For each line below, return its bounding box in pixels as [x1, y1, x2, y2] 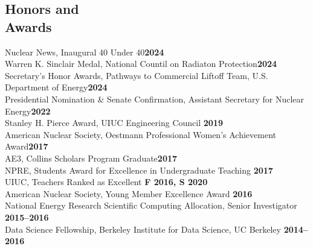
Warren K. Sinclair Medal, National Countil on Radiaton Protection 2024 [5, 57, 277, 70]
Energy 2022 [5, 104, 51, 117]
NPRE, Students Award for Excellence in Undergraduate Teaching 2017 [5, 163, 273, 176]
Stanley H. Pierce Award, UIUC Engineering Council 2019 [5, 116, 223, 129]
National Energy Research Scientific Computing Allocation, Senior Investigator [5, 199, 297, 212]
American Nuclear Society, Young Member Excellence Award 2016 [5, 187, 253, 200]
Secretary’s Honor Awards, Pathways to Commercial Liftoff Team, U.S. [5, 69, 268, 81]
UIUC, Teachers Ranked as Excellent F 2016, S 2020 [5, 175, 208, 188]
